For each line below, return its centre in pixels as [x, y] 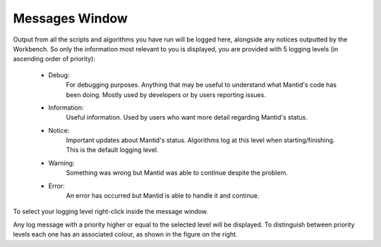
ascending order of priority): [54, 59]
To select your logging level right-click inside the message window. [110, 212]
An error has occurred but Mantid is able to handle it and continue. [163, 196]
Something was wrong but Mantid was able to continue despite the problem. [177, 173]
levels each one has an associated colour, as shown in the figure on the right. [125, 234]
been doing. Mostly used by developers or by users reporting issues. [166, 94]
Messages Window [71, 18]
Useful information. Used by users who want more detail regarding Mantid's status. [187, 118]
